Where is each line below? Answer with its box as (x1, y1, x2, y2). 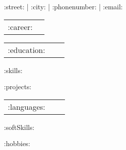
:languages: (8, 100, 45, 112)
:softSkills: (4, 122, 35, 132)
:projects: (4, 81, 32, 92)
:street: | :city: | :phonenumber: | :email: (4, 1, 123, 11)
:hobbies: (4, 138, 30, 149)
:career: (8, 21, 33, 32)
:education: (8, 44, 45, 55)
